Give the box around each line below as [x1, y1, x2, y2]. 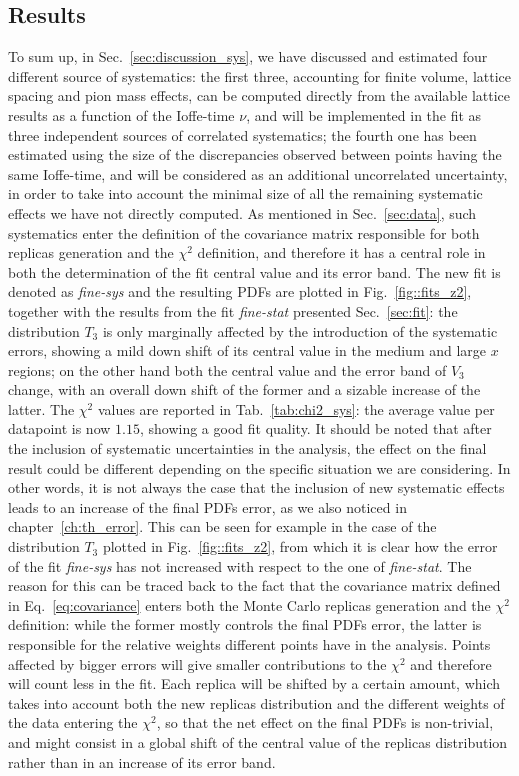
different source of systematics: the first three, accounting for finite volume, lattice [8, 65, 511, 86]
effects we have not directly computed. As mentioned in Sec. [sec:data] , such [8, 202, 477, 223]
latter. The [8, 398, 75, 419]
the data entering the [8, 712, 138, 733]
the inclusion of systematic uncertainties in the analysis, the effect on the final [8, 438, 487, 459]
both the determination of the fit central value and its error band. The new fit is [8, 261, 501, 282]
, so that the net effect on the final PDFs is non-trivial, [156, 712, 494, 733]
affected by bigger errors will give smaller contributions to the [8, 653, 387, 674]
